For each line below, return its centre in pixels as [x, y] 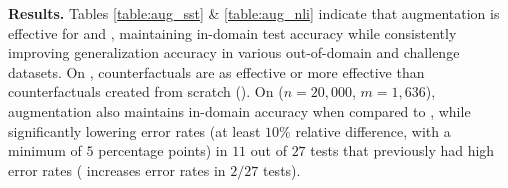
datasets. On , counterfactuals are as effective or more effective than [216, 71]
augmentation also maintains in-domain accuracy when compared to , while [239, 110]
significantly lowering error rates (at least [134, 130]
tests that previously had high [402, 150]
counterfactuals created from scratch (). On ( [146, 91]
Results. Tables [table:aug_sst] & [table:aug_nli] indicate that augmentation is [254, 13]
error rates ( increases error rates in [117, 169]
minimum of [45, 150]
